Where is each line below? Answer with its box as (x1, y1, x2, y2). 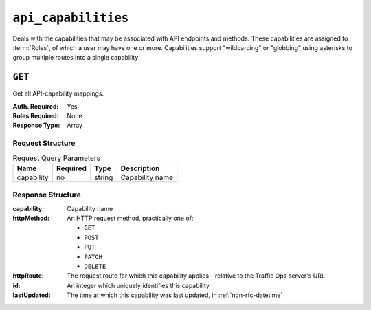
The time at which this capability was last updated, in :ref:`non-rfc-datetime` (67, 291, 283, 299)
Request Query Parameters (12, 153, 101, 163)
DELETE (84, 263, 106, 271)
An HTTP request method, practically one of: (67, 214, 194, 223)
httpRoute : (12, 272, 44, 280)
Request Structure (12, 138, 76, 148)
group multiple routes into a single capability (12, 54, 139, 62)
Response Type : (12, 121, 60, 130)
